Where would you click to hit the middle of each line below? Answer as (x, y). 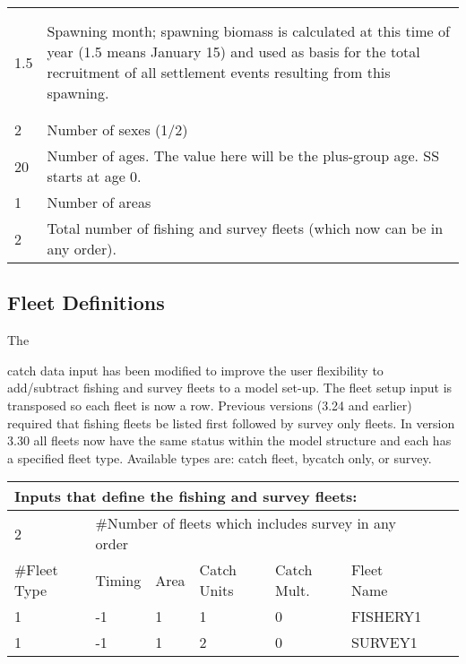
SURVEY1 (384, 642)
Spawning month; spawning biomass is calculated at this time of (248, 31)
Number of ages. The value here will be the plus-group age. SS (243, 155)
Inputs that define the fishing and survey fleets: (186, 496)
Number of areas (99, 202)
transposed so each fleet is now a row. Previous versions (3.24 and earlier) (210, 405)
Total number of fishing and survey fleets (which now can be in (245, 228)
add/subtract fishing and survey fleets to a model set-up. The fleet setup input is (230, 388)
